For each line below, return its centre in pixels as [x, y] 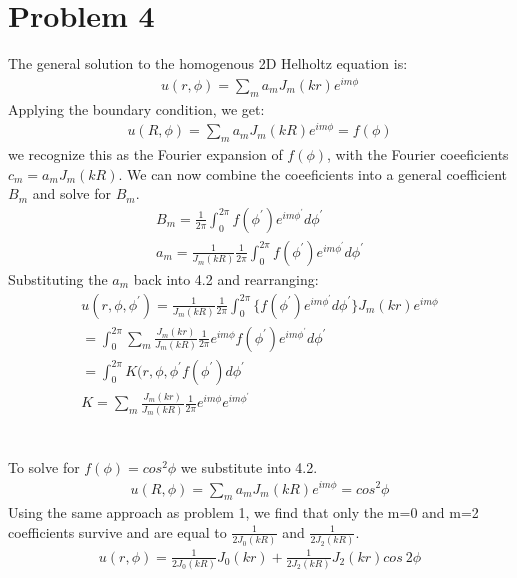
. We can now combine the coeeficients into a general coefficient [313, 173]
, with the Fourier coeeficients [418, 154]
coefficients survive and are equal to [117, 531]
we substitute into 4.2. [249, 466]
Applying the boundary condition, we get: [136, 108]
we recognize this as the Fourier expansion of [145, 154]
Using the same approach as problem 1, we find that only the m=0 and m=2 [243, 512]
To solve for [44, 466]
